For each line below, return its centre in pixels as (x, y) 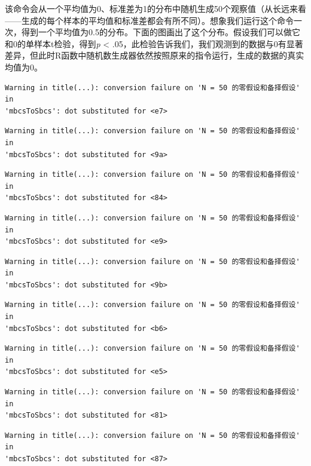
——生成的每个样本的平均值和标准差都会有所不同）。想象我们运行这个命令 (149, 20)
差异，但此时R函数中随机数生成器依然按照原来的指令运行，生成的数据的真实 (155, 55)
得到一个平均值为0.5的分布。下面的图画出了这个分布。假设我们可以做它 (161, 32)
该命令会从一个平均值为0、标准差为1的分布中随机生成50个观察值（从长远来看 (155, 8)
